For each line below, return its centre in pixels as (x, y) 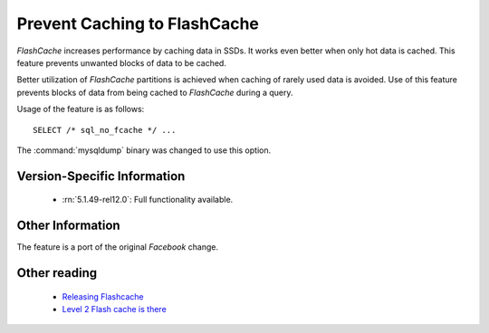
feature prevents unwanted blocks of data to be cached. (121, 62)
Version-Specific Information (101, 176)
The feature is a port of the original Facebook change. (118, 247)
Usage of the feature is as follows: (81, 109)
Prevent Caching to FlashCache (138, 24)
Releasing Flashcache (103, 296)
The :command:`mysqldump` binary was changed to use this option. (144, 150)
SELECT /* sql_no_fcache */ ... (105, 130)
